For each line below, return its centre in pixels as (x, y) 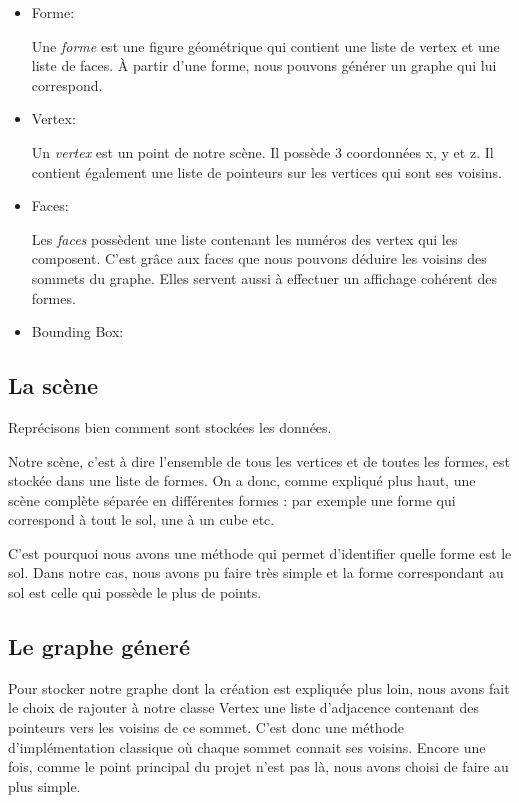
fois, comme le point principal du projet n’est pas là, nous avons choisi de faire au (258, 766)
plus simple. (44, 785)
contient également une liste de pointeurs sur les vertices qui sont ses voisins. (266, 171)
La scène (53, 385)
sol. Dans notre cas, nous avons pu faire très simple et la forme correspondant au (256, 572)
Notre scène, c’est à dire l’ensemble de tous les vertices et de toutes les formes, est (259, 460)
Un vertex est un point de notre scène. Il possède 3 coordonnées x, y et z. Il (262, 151)
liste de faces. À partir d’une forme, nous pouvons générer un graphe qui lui (264, 65)
